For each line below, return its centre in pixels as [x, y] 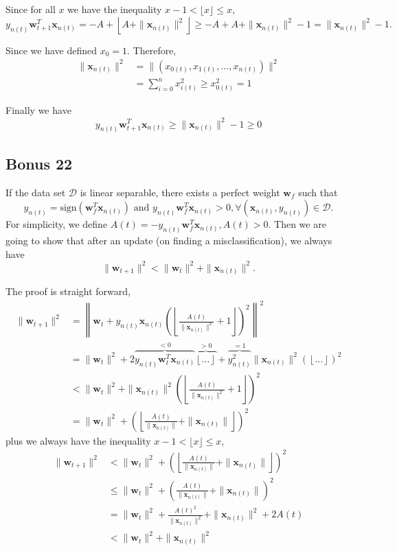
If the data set [36, 192]
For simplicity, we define [57, 224]
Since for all [31, 9]
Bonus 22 [39, 163]
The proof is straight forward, [68, 291]
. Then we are [297, 224]
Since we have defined [51, 50]
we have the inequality [115, 9]
